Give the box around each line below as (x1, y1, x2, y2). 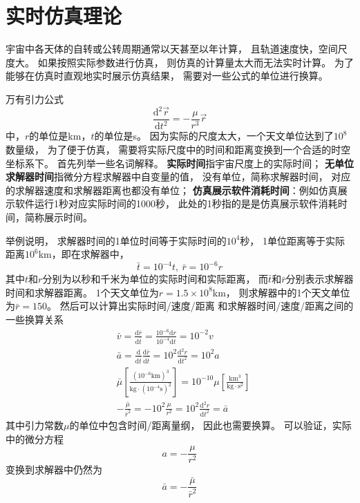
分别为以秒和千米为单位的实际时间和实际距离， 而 (42, 272, 269, 286)
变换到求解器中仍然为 (6, 462, 102, 477)
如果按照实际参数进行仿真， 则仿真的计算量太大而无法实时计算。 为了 (37, 55, 354, 69)
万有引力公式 (6, 91, 64, 106)
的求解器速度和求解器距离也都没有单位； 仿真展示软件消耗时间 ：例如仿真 (6, 182, 338, 197)
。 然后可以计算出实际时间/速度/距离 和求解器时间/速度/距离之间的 (46, 298, 354, 313)
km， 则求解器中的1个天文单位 (212, 285, 350, 299)
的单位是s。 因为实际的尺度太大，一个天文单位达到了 (94, 129, 334, 143)
